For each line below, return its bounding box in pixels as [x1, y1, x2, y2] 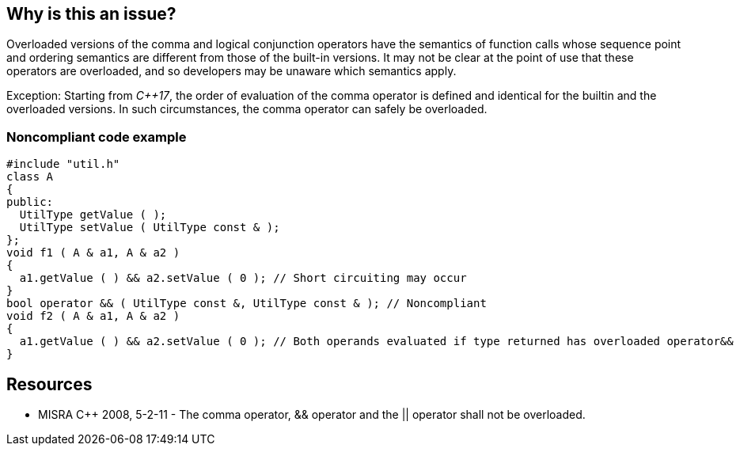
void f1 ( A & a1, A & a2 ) [6, 246, 180, 260]
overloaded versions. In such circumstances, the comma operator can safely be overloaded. [6, 102, 488, 116]
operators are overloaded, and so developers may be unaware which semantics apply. [6, 64, 457, 78]
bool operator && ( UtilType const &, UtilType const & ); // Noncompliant [6, 297, 487, 310]
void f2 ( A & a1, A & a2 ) [6, 310, 180, 323]
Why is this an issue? [6, 4, 176, 24]
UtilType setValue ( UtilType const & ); [19, 221, 280, 234]
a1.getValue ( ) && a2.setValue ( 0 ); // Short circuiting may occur [19, 272, 467, 285]
